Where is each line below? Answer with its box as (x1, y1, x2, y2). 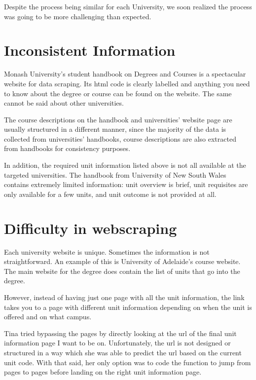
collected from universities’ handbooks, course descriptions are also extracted (4, 133, 236, 144)
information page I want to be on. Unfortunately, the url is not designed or (4, 338, 231, 348)
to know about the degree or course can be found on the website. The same (4, 88, 232, 98)
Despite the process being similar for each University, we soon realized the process (4, 1, 252, 11)
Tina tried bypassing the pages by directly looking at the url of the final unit (4, 328, 237, 338)
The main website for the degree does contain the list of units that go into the (4, 266, 240, 276)
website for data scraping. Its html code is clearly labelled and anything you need (4, 78, 250, 88)
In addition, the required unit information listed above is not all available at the (4, 160, 246, 170)
